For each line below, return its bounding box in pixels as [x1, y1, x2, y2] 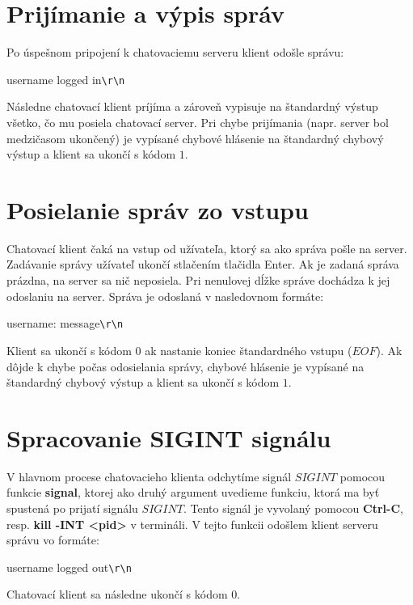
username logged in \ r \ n [6, 70, 125, 87]
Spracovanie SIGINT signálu [6, 421, 331, 454]
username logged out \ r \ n [6, 558, 132, 575]
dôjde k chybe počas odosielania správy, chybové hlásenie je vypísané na [6, 357, 365, 374]
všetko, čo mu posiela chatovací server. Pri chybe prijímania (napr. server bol [6, 113, 389, 130]
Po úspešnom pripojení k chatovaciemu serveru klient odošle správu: [6, 44, 344, 61]
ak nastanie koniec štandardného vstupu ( [145, 341, 352, 358]
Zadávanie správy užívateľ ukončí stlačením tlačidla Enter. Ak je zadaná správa [6, 256, 399, 273]
